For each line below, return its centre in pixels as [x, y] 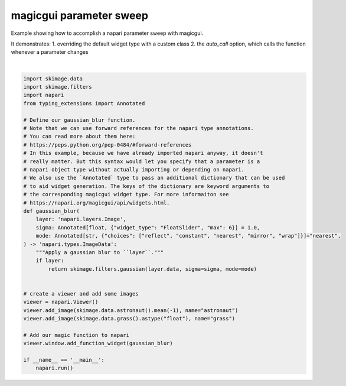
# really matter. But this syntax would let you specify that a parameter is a [142, 161]
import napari [44, 95]
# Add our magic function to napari [76, 335]
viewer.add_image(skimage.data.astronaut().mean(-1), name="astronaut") [131, 310]
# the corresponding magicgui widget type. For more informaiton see [126, 194]
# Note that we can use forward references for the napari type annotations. [138, 128]
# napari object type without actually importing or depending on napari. [134, 169]
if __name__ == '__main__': [64, 360]
